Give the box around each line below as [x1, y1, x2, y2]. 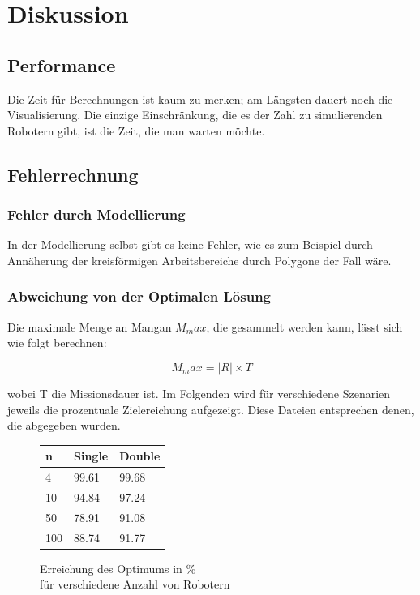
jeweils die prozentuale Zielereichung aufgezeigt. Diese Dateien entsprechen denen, [7, 400, 414, 417]
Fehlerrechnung [7, 161, 139, 186]
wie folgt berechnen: [7, 334, 107, 351]
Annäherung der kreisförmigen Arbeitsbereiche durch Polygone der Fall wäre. [7, 251, 392, 268]
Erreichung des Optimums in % [40, 559, 196, 576]
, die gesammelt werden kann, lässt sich [206, 318, 403, 335]
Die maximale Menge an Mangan [7, 318, 172, 335]
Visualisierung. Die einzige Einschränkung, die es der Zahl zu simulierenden [7, 106, 383, 123]
